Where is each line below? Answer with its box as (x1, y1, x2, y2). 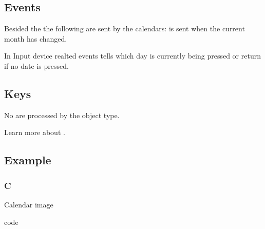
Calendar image (4, 199, 53, 209)
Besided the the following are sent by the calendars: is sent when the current (4, 23, 245, 34)
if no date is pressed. (4, 60, 69, 71)
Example (4, 152, 51, 168)
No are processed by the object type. (4, 109, 120, 120)
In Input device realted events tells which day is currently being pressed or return (4, 50, 261, 61)
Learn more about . (4, 127, 65, 138)
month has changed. (4, 33, 67, 44)
